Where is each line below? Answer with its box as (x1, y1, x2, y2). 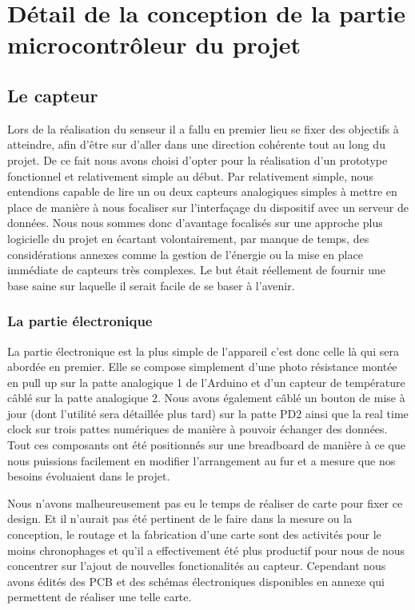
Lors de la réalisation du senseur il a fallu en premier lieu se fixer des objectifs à (7, 120, 399, 137)
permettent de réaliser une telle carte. (7, 588, 192, 605)
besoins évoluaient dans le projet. (7, 468, 170, 484)
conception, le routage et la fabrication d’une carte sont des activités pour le (7, 526, 381, 543)
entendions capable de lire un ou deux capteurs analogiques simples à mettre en (7, 183, 397, 200)
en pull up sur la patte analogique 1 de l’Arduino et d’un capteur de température (7, 373, 405, 390)
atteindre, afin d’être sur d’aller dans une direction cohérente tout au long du (7, 136, 385, 153)
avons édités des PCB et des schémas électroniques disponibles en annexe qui (7, 572, 385, 589)
